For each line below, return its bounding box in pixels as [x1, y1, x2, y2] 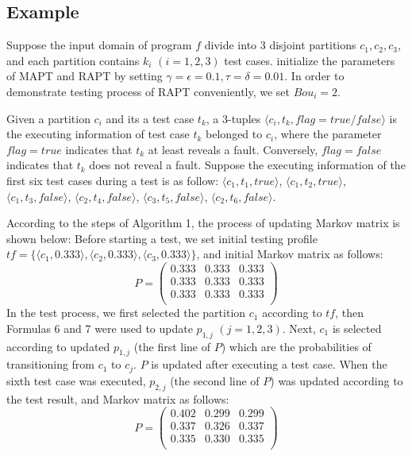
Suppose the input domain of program [6, 37, 192, 53]
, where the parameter [274, 126, 382, 142]
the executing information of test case [6, 126, 190, 142]
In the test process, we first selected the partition [6, 304, 246, 321]
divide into [204, 37, 257, 53]
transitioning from [6, 356, 95, 373]
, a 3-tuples [206, 110, 261, 126]
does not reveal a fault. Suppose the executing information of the [89, 157, 406, 173]
